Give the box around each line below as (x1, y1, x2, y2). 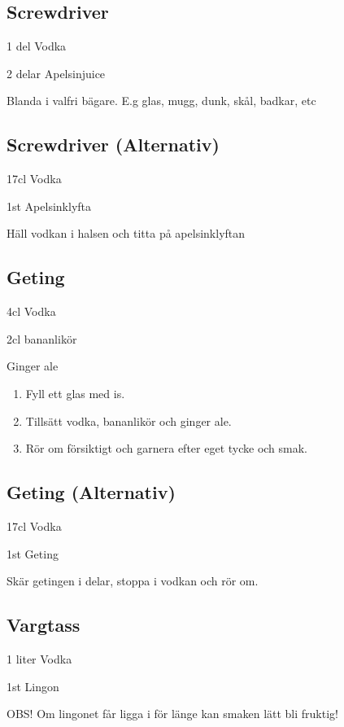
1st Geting (7, 545, 59, 562)
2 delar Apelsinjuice (7, 64, 106, 81)
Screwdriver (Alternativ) (7, 132, 220, 157)
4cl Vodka (7, 303, 56, 320)
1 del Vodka (7, 37, 67, 55)
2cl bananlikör (7, 330, 77, 347)
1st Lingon (7, 677, 59, 694)
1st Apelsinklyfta (7, 197, 92, 214)
